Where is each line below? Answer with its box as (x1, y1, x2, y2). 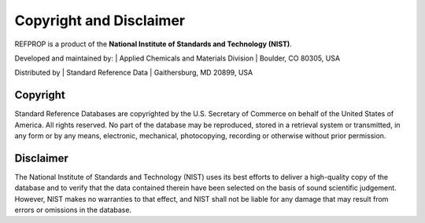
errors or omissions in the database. (14, 205, 132, 215)
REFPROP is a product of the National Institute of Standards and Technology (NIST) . (14, 39, 293, 49)
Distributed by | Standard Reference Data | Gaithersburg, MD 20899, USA (14, 68, 253, 78)
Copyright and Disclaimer (14, 12, 186, 29)
